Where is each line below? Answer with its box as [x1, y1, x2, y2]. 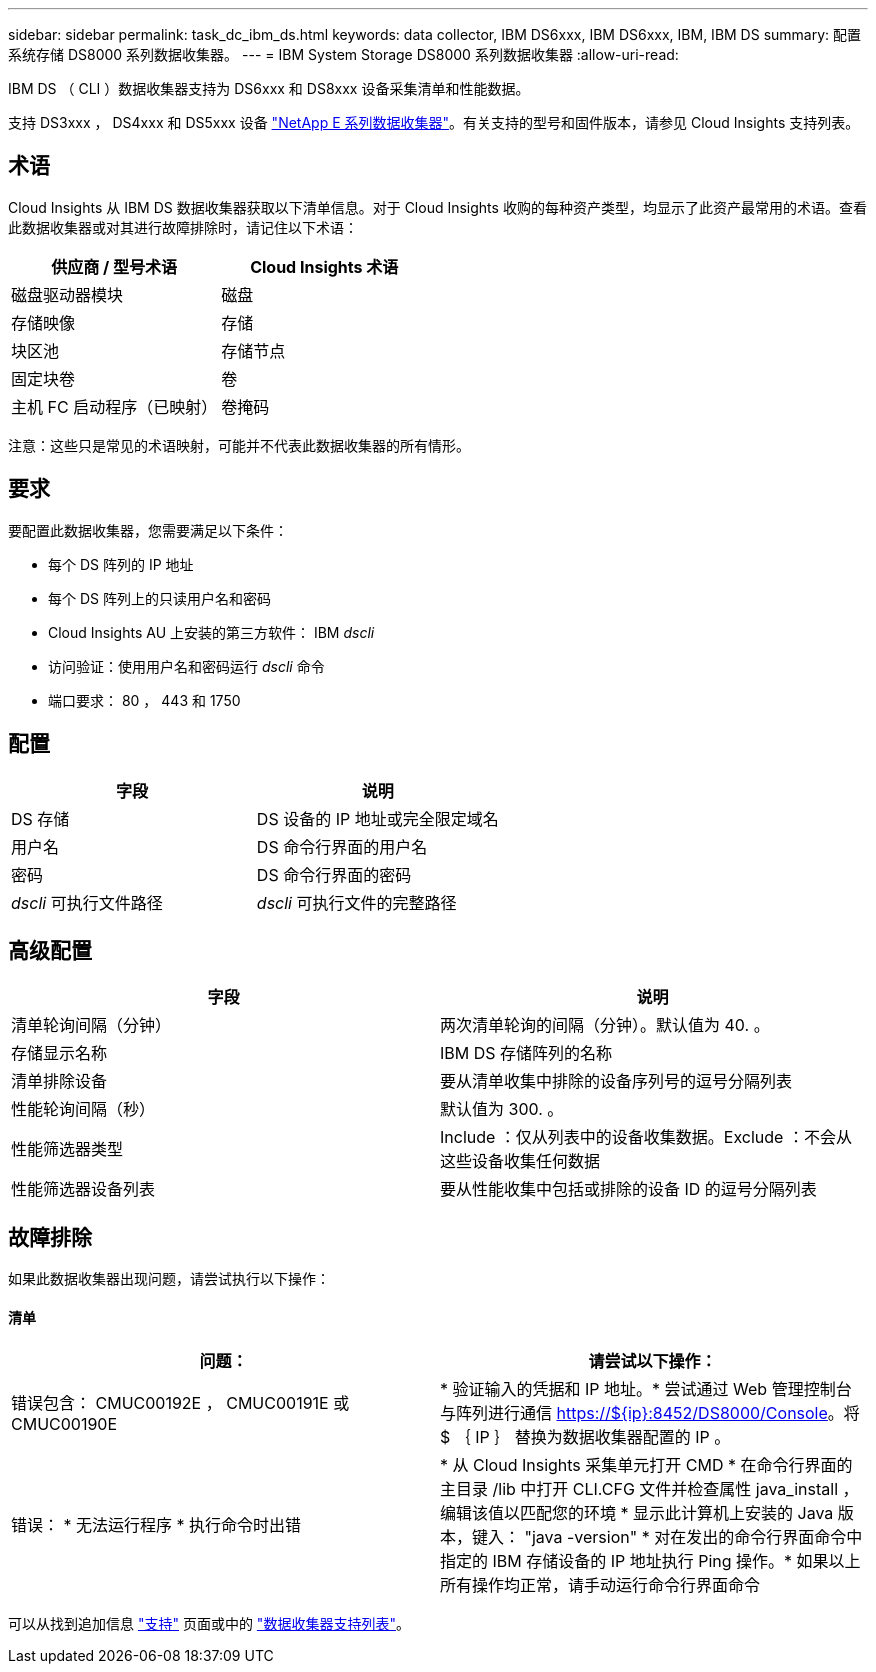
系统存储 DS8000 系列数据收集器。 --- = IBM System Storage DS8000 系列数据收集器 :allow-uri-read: [8, 46, 679, 63]
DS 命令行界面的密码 [256, 864, 412, 885]
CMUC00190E [11, 1414, 118, 1435]
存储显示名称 [11, 1043, 108, 1064]
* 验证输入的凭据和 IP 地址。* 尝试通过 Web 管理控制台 [440, 1379, 852, 1400]
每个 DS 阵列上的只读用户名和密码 [48, 589, 271, 607]
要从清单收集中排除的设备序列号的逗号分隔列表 [440, 1071, 793, 1092]
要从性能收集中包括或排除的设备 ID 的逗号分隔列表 [440, 1179, 817, 1200]
